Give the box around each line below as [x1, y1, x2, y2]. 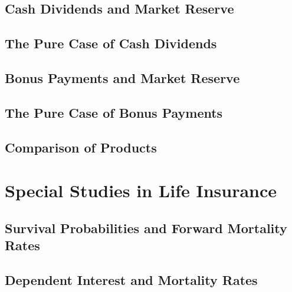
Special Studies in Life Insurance [5, 178, 277, 203]
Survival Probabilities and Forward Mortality [5, 218, 287, 237]
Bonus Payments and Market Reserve [5, 68, 240, 87]
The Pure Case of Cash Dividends [5, 34, 217, 52]
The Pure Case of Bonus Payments [5, 103, 223, 121]
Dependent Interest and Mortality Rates [5, 270, 258, 288]
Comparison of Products [5, 138, 157, 156]
